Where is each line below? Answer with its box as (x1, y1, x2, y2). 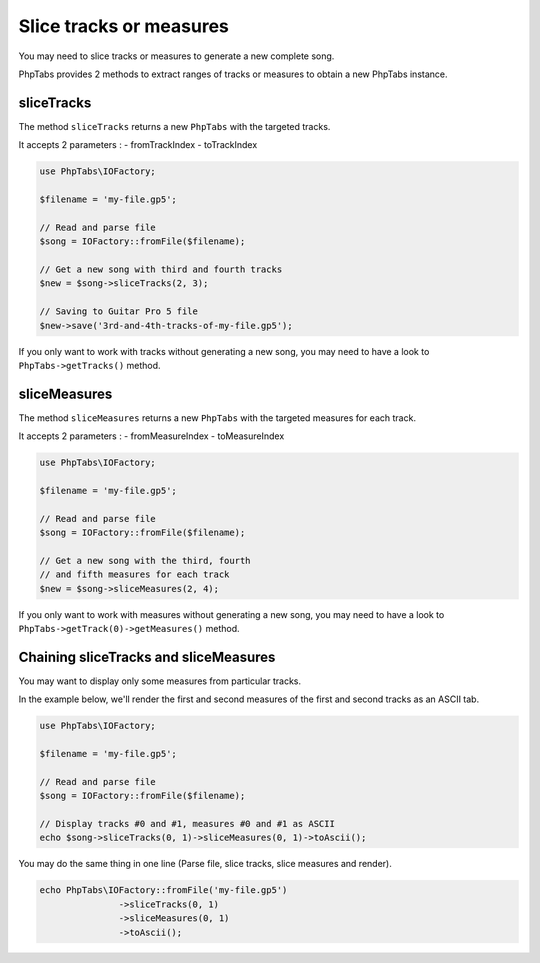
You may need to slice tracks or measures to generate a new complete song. (18, 50, 335, 62)
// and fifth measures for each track (39, 569, 230, 580)
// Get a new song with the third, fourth (39, 555, 251, 566)
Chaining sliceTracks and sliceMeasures (18, 648, 276, 665)
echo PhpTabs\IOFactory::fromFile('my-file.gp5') (39, 885, 288, 896)
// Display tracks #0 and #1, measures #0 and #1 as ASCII (39, 818, 335, 830)
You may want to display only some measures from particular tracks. (18, 675, 302, 687)
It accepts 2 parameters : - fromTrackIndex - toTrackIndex (18, 139, 258, 151)
